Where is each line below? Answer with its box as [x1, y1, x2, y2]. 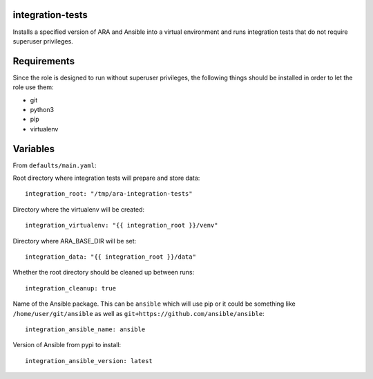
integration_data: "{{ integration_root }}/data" [25, 253, 197, 261]
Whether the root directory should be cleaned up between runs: [12, 268, 195, 277]
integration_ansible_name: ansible [25, 325, 146, 333]
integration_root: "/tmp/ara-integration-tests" [25, 190, 193, 198]
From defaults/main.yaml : [12, 161, 97, 169]
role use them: [12, 83, 55, 91]
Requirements [12, 55, 75, 67]
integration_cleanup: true [25, 284, 117, 292]
